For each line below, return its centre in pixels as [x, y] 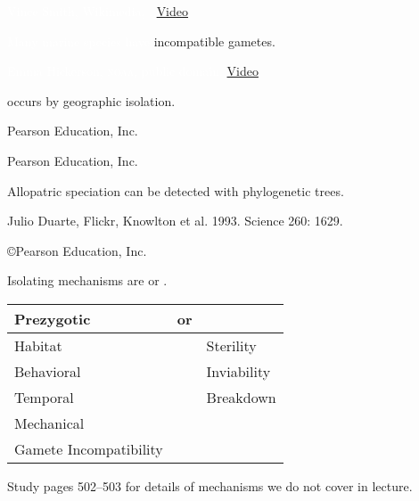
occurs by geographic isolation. [91, 100]
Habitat [38, 345]
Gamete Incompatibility [89, 448]
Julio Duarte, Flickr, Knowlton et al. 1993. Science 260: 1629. [175, 221]
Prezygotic [53, 318]
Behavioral [48, 371]
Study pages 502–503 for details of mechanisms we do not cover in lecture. [210, 485]
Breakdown [241, 397]
